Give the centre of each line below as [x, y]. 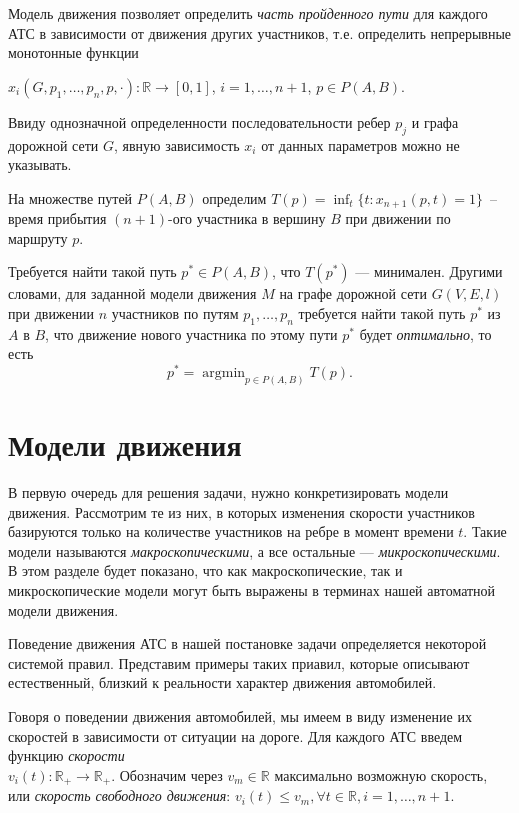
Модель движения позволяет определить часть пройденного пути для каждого [248, 13]
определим [234, 197]
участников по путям [175, 313]
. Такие [485, 531]
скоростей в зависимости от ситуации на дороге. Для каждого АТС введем [235, 735]
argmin [224, 373]
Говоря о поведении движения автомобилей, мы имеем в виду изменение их [240, 715]
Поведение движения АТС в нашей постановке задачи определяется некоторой [247, 643]
